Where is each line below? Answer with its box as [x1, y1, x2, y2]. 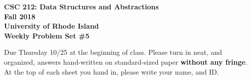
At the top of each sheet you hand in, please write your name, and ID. [4, 66, 219, 77]
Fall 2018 [4, 11, 36, 21]
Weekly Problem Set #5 [4, 30, 90, 40]
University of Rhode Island [4, 21, 99, 31]
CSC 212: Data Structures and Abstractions [4, 1, 159, 11]
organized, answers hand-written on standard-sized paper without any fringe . [4, 56, 248, 67]
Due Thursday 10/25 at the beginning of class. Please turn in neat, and [4, 47, 222, 57]
